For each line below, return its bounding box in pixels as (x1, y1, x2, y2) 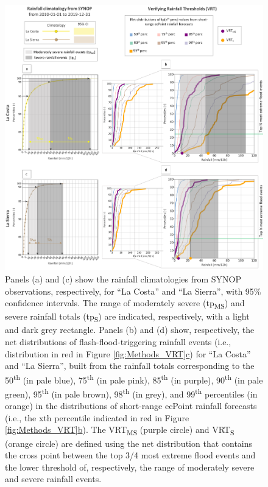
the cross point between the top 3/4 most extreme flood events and (5, 449, 256, 461)
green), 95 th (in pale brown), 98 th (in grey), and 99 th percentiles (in (5, 386, 258, 400)
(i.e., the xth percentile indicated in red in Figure (5, 411, 189, 424)
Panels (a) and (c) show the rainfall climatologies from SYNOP (5, 272, 242, 285)
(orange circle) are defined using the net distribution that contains (5, 436, 253, 449)
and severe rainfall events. (5, 472, 102, 485)
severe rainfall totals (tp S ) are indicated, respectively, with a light (5, 310, 250, 324)
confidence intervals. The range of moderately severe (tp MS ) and (5, 296, 245, 310)
